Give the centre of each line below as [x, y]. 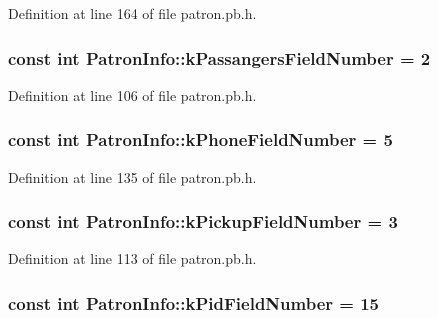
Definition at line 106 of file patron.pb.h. [132, 94]
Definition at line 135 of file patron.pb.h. [132, 176]
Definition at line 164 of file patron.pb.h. [132, 13]
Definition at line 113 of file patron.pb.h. [132, 258]
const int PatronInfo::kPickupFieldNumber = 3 [203, 221]
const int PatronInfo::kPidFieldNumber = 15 [193, 302]
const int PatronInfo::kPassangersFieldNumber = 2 [219, 57]
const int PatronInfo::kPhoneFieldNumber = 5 [200, 139]
